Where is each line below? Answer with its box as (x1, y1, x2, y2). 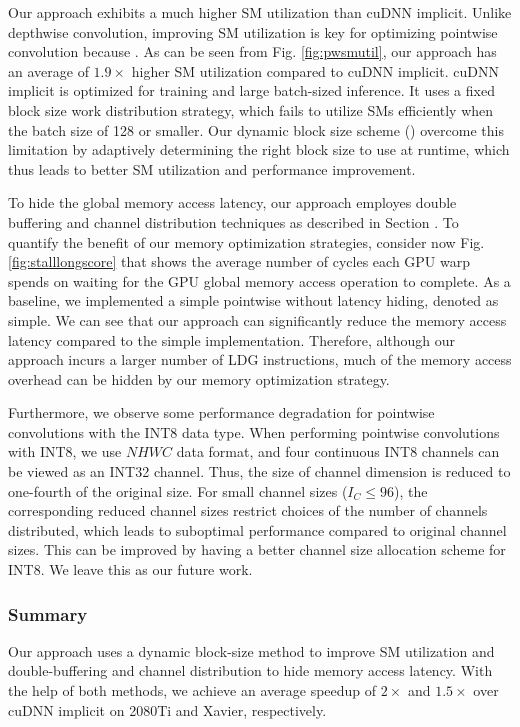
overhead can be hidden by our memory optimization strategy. (8, 368, 390, 389)
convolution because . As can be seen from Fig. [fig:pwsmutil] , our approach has (8, 41, 497, 62)
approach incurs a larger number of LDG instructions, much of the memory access (8, 349, 512, 370)
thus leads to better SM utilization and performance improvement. (8, 158, 416, 179)
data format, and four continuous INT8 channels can (176, 441, 500, 462)
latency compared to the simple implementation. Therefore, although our (8, 329, 456, 350)
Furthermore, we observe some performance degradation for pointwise (8, 402, 435, 423)
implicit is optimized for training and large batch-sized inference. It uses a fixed (8, 80, 495, 101)
